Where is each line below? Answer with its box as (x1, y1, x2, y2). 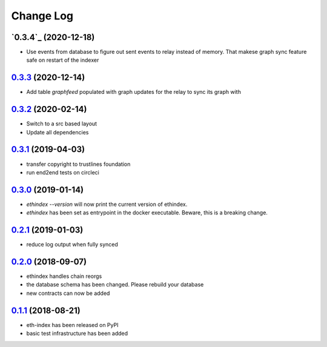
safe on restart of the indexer (26, 56, 99, 64)
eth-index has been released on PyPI (26, 321, 119, 328)
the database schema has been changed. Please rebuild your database (26, 281, 204, 288)
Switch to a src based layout (26, 120, 97, 127)
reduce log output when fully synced (26, 241, 118, 248)
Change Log (11, 9, 74, 22)
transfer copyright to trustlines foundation (26, 160, 131, 168)
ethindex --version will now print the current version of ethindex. (26, 200, 188, 208)
